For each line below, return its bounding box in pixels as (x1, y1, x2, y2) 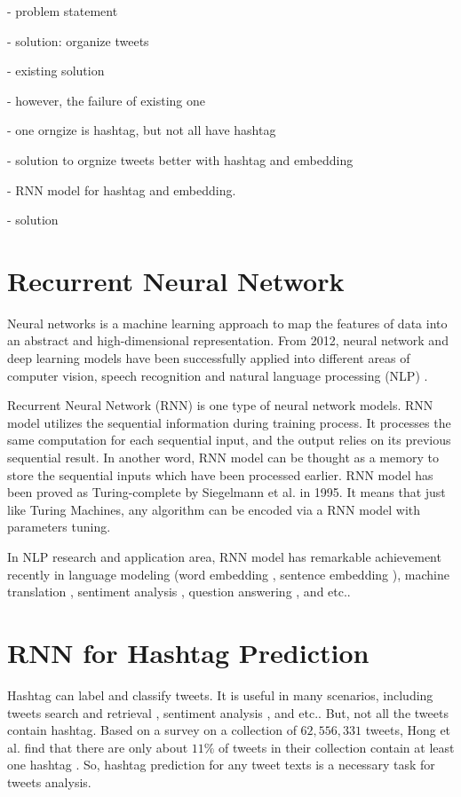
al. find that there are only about (7, 738, 188, 756)
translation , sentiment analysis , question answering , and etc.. (7, 582, 351, 601)
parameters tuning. (7, 517, 111, 536)
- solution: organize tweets (7, 31, 149, 50)
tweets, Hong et (365, 721, 451, 739)
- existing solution (7, 61, 105, 80)
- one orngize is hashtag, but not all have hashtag (7, 121, 276, 139)
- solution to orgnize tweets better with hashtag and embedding (7, 150, 354, 169)
